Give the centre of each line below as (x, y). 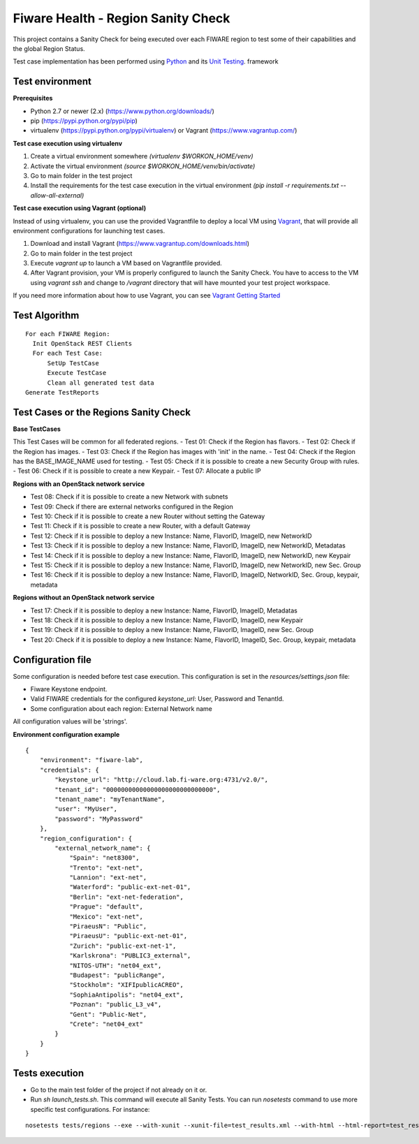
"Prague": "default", (106, 907)
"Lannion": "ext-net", (108, 878)
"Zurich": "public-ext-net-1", (123, 946)
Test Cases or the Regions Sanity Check (102, 412)
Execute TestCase (77, 373)
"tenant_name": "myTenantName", (110, 799)
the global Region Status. (49, 48)
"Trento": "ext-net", (106, 867)
